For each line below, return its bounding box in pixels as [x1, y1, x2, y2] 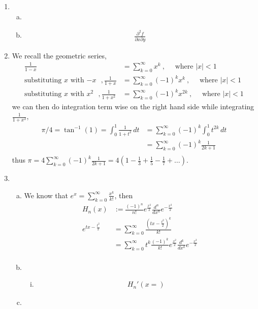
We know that [24, 190, 68, 200]
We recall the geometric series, [12, 50, 107, 60]
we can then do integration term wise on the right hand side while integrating [12, 101, 254, 111]
